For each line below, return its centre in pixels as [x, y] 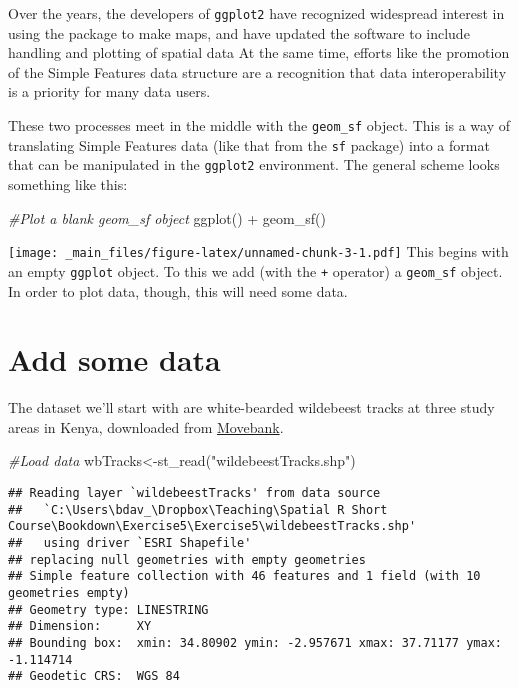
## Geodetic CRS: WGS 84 [94, 676]
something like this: [68, 184]
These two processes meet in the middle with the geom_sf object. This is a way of [259, 125]
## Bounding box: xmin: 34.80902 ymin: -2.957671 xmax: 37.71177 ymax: [255, 642]
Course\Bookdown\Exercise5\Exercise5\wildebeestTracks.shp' [212, 526]
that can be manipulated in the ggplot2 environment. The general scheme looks [254, 164]
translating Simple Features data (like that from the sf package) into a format [249, 144]
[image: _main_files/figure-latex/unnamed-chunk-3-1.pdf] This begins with [258, 251]
